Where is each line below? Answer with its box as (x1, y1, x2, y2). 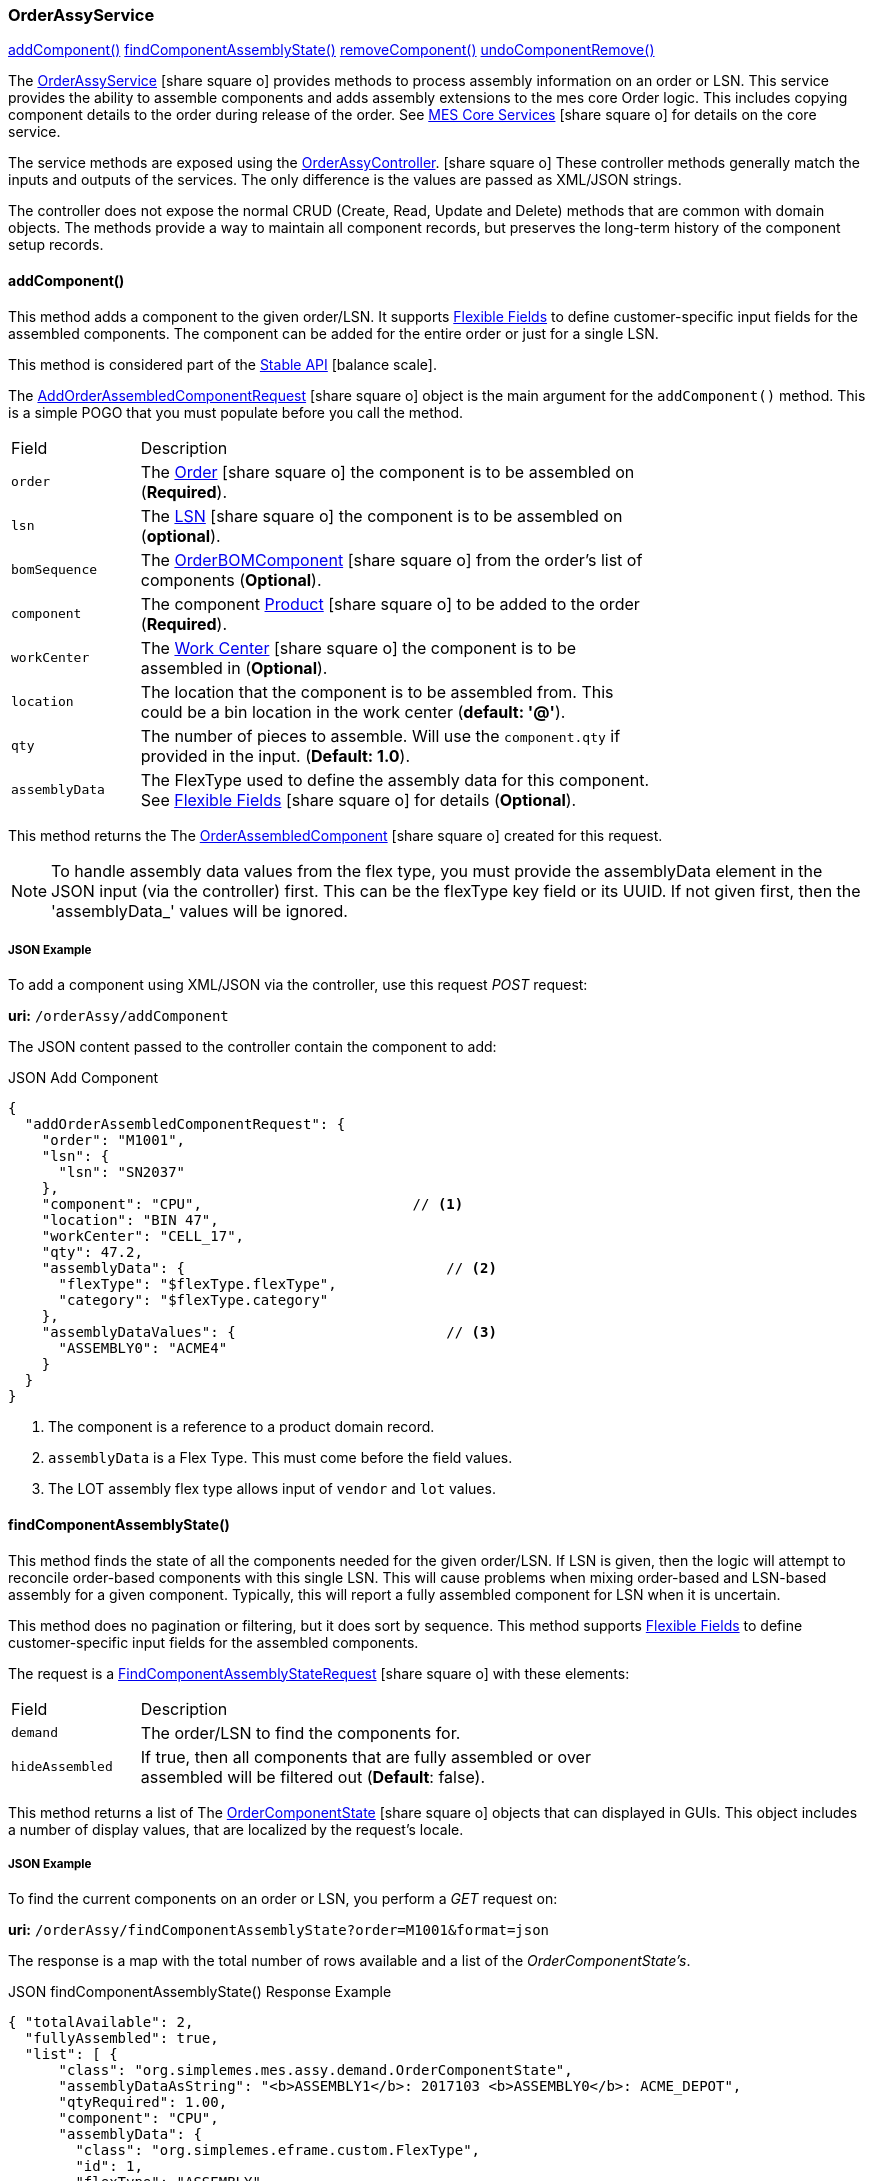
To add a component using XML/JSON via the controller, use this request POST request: (8, 976, 588, 994)
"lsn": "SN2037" (58, 1164, 186, 1181)
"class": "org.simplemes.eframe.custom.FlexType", (75, 2142, 481, 2159)
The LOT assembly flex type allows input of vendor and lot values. (48, 1480, 496, 1498)
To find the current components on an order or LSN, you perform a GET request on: (8, 1890, 558, 1908)
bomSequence (11, 562, 98, 578)
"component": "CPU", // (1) (41, 1196, 464, 1213)
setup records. (8, 236, 104, 254)
